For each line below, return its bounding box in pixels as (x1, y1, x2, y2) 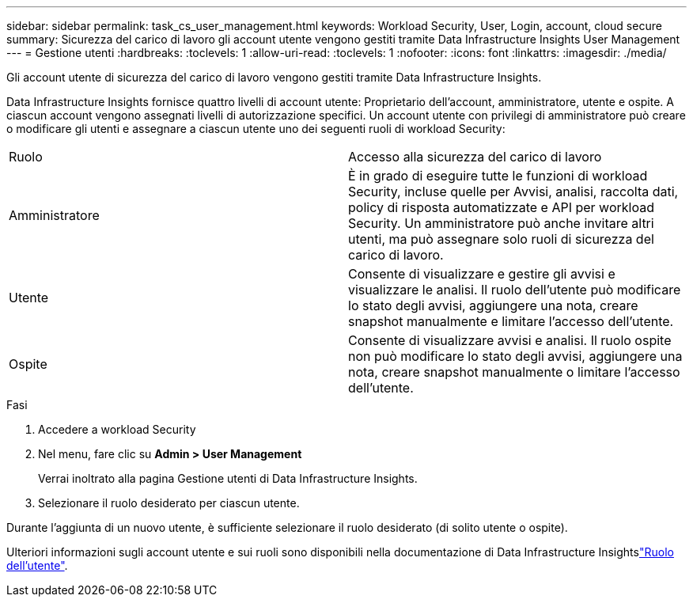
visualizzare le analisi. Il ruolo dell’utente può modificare (348, 282, 681, 298)
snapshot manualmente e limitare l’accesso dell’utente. (348, 313, 674, 329)
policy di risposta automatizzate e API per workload (348, 199, 654, 215)
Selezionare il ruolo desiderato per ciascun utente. (38, 496, 300, 510)
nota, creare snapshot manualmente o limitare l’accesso (348, 364, 680, 380)
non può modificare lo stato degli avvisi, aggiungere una (348, 348, 683, 364)
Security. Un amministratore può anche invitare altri (348, 215, 654, 231)
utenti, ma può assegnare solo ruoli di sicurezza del (348, 231, 654, 247)
